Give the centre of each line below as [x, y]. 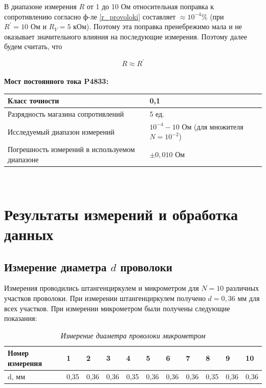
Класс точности [34, 101]
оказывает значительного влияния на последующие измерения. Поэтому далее [126, 36]
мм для [249, 298]
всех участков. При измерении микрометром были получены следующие [117, 308]
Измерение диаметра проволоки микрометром [133, 335]
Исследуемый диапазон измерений [61, 131]
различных [242, 288]
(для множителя [219, 126]
